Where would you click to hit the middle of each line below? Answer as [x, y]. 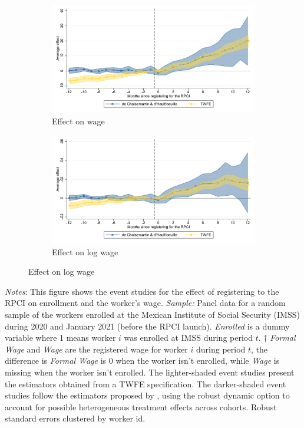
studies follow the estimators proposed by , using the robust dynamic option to [147, 395]
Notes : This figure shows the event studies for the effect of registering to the [142, 291]
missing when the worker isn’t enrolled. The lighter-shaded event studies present [150, 372]
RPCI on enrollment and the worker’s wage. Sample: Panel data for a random [145, 303]
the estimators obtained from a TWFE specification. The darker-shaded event [146, 383]
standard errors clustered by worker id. [75, 418]
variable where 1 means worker [60, 338]
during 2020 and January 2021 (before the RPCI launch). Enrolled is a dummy [147, 326]
